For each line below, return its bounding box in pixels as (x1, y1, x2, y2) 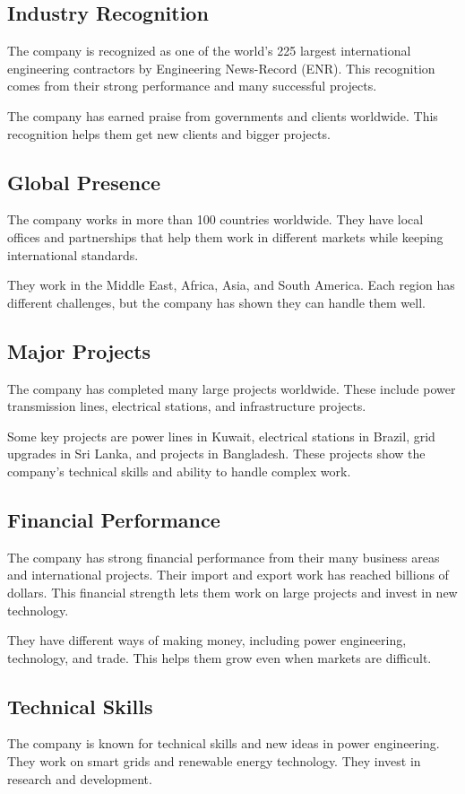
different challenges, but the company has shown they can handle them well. (7, 292, 426, 311)
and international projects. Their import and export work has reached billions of (7, 565, 449, 584)
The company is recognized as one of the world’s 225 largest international (7, 41, 411, 60)
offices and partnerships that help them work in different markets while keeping (7, 227, 443, 246)
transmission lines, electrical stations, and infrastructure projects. (7, 397, 366, 415)
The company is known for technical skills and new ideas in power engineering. (7, 734, 440, 753)
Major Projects (7, 336, 151, 364)
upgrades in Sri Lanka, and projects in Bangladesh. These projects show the (7, 444, 426, 463)
